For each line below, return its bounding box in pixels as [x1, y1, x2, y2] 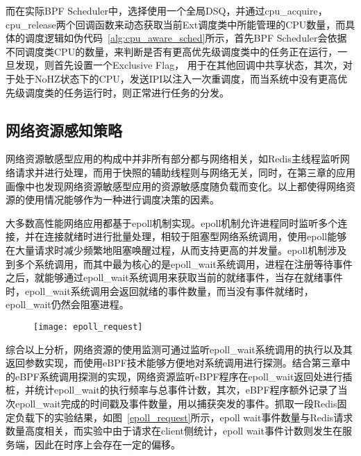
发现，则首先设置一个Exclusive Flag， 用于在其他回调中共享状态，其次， [15, 58, 343, 72]
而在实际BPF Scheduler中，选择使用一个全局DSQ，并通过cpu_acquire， [6, 3, 328, 17]
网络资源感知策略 [6, 119, 122, 140]
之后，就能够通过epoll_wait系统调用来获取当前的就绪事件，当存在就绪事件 [6, 270, 343, 285]
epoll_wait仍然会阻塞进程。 [6, 297, 129, 312]
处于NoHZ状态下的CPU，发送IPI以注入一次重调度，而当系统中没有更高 [15, 71, 338, 85]
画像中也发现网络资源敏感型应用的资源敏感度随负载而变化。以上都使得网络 [6, 178, 346, 193]
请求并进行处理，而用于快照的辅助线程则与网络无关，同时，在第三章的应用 [15, 164, 355, 179]
